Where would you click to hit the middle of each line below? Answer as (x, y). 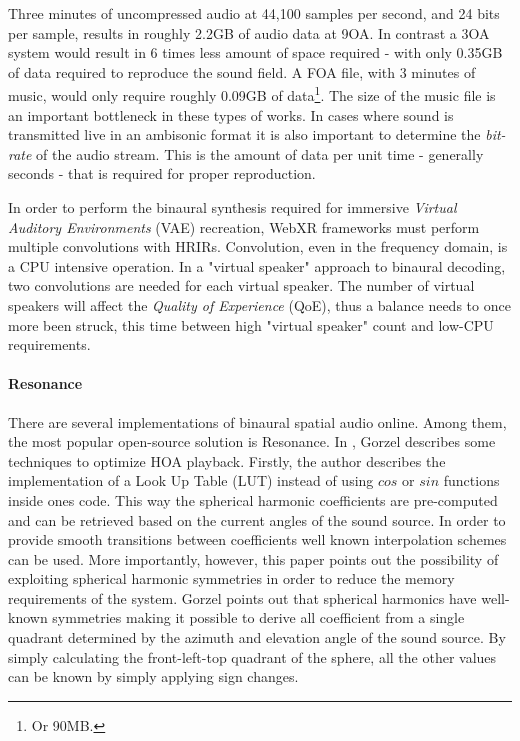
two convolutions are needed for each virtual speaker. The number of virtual (241, 285)
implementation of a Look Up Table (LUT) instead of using (191, 480)
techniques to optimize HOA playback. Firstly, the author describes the (227, 460)
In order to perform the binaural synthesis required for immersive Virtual (232, 207)
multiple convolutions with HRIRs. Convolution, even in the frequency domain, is (258, 246)
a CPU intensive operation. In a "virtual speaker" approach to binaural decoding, (257, 265)
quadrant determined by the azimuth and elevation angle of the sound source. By (257, 637)
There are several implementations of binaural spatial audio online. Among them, (257, 421)
